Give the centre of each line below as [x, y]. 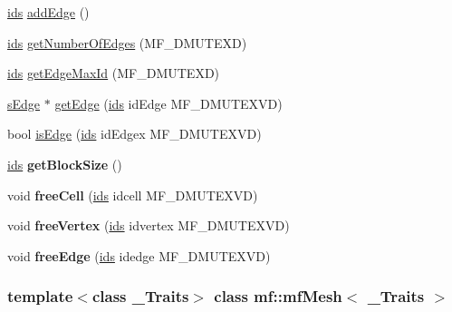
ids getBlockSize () [65, 164]
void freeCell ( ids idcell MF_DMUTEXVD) [133, 195]
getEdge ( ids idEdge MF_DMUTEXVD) [168, 103]
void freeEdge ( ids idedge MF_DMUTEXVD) [139, 255]
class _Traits [140, 296]
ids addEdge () [48, 12]
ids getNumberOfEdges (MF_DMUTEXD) [127, 42]
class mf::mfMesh [278, 296]
